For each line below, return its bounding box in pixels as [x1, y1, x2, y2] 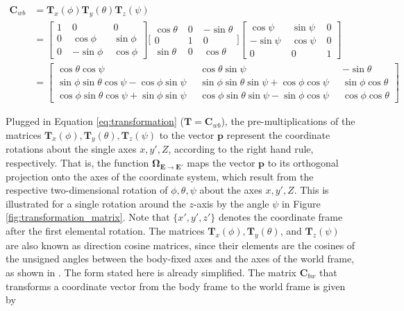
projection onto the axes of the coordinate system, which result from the [6, 169, 314, 183]
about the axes [199, 183, 262, 197]
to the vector [159, 127, 214, 142]
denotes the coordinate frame [218, 210, 343, 224]
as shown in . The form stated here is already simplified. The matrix [6, 265, 296, 280]
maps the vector [187, 155, 255, 170]
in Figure [281, 196, 321, 210]
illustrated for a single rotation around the [6, 196, 186, 210]
